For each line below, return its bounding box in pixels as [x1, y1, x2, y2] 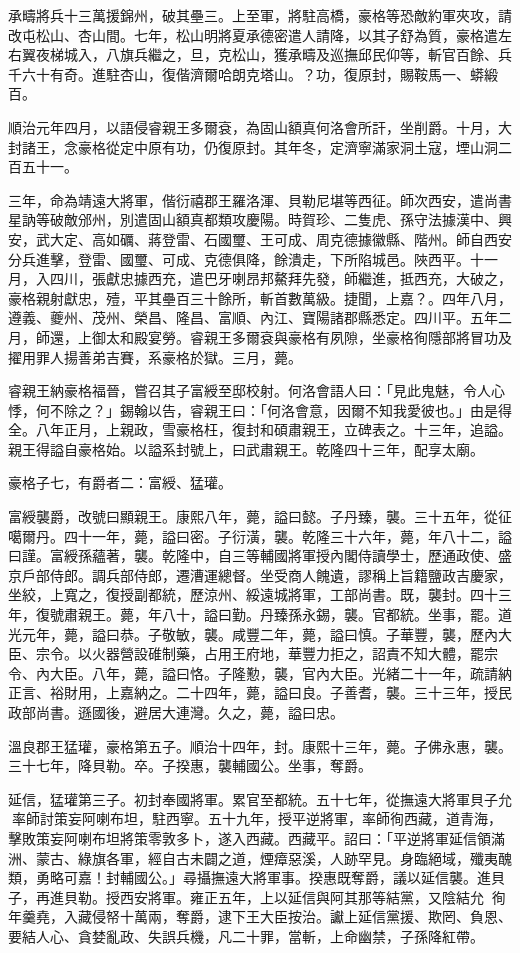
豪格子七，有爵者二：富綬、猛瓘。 [8, 472, 232, 493]
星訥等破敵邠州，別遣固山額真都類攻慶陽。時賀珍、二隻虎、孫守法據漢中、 [8, 209, 498, 230]
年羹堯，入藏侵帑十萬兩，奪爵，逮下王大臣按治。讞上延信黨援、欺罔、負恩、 [8, 906, 512, 927]
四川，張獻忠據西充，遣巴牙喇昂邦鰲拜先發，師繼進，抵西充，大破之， [49, 268, 512, 289]
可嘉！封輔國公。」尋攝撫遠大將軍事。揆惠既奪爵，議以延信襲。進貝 [63, 867, 505, 888]
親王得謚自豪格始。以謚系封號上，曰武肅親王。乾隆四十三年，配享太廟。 [8, 438, 484, 459]
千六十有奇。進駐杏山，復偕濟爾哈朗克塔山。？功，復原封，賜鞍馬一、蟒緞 [8, 63, 498, 84]
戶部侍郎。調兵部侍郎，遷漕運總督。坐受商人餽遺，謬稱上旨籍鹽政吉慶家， [21, 564, 512, 585]
